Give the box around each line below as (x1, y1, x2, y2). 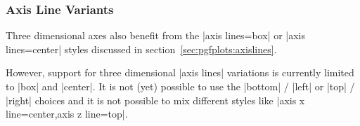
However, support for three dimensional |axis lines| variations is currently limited (6, 65, 354, 80)
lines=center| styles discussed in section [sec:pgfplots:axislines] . (6, 41, 277, 56)
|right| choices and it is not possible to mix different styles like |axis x (6, 92, 305, 107)
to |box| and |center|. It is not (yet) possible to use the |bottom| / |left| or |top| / (6, 79, 355, 93)
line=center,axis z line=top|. (6, 106, 128, 121)
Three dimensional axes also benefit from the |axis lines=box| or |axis (6, 28, 306, 43)
